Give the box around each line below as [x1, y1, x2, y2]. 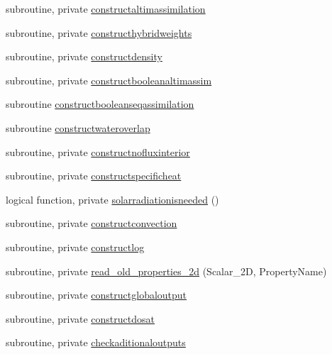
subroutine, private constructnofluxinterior [6, 144, 190, 159]
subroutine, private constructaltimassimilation [6, 1, 206, 16]
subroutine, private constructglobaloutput [6, 287, 187, 302]
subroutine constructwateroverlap [6, 120, 150, 135]
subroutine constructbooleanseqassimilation [6, 96, 194, 111]
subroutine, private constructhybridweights [6, 25, 192, 40]
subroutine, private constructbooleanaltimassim [6, 72, 212, 87]
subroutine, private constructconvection [6, 216, 177, 231]
